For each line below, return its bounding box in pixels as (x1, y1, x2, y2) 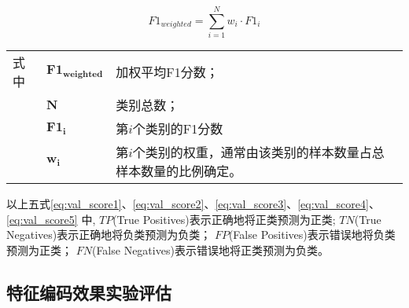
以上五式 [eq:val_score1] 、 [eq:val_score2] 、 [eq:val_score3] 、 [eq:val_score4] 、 (6, 196, 380, 212)
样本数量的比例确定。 (116, 162, 242, 181)
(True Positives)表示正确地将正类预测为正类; (112, 211, 336, 227)
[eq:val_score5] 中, (6, 211, 96, 227)
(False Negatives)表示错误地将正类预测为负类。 (91, 241, 329, 258)
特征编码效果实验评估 (6, 280, 171, 304)
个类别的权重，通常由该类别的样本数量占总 (132, 143, 385, 162)
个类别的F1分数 (132, 119, 223, 138)
